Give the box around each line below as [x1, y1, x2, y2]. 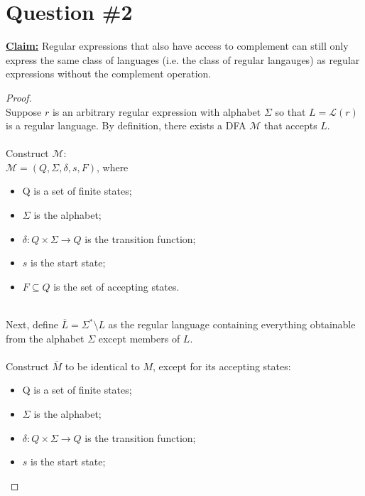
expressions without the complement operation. [6, 66, 212, 81]
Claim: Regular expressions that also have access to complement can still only [6, 38, 349, 53]
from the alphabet [6, 330, 85, 345]
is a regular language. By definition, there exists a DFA [6, 118, 246, 133]
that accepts [263, 118, 317, 133]
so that [275, 104, 306, 119]
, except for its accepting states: [152, 358, 291, 373]
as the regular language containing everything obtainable [108, 317, 356, 332]
